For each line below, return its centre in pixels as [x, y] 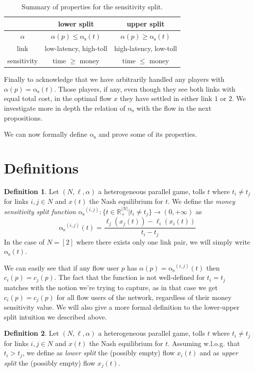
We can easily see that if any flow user [62, 267]
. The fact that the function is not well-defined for [129, 277]
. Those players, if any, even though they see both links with [145, 88]
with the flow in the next [174, 108]
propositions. [23, 117]
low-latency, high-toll [76, 48]
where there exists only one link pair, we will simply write [163, 241]
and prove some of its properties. [148, 134]
